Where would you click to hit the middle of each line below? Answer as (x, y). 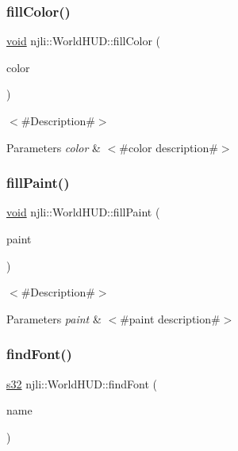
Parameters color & (54, 147)
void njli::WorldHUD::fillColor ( (84, 41)
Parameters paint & (54, 318)
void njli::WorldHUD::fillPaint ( (83, 212)
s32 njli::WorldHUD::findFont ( (82, 383)
